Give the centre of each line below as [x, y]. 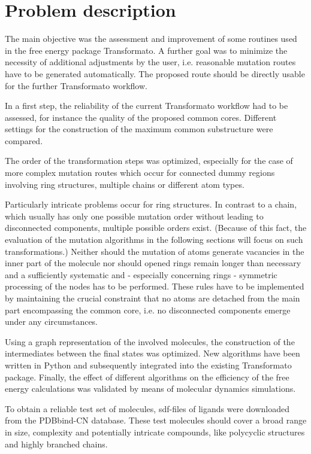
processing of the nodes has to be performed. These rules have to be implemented [155, 286]
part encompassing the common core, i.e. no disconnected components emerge [148, 310]
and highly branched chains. [56, 444]
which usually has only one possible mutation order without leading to [134, 216]
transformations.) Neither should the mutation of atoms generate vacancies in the [155, 251]
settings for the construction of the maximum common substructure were [139, 129]
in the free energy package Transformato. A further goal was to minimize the [146, 50]
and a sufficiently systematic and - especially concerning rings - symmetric [141, 274]
